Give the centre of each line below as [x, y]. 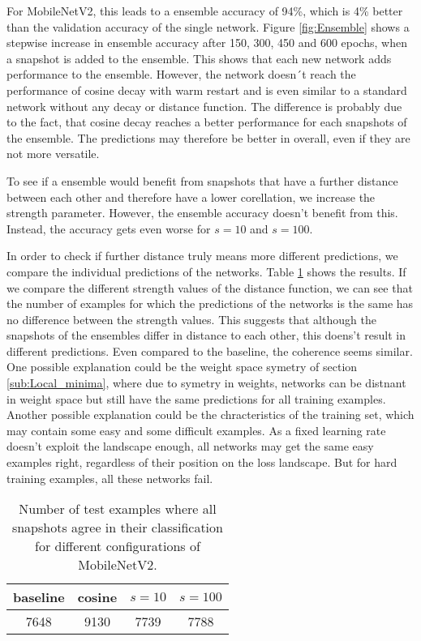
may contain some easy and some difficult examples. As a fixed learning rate [196, 430]
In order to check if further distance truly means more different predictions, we [202, 256]
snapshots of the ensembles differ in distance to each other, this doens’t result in [206, 335]
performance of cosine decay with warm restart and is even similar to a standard [207, 90]
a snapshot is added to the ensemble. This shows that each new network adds [199, 58]
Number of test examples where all [118, 509]
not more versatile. [53, 154]
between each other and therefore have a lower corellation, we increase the [191, 197]
